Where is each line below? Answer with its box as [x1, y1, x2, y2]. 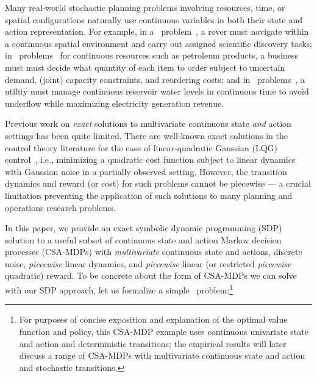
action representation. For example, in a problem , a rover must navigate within [5, 25, 309, 38]
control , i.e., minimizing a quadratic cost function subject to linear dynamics [5, 153, 296, 166]
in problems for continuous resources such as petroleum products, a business [5, 49, 298, 62]
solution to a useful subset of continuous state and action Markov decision [5, 233, 282, 246]
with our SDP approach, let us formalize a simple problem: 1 [5, 282, 233, 296]
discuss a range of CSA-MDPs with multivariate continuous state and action [19, 349, 305, 362]
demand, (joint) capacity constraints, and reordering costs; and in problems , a [5, 73, 305, 85]
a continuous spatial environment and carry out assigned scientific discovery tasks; [5, 37, 312, 49]
